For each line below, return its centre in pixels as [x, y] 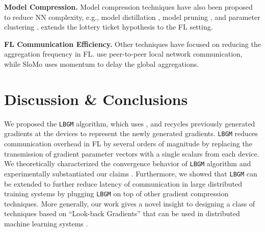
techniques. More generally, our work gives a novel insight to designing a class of [130, 203]
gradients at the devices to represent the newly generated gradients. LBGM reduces [131, 133]
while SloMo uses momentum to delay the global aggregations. [102, 63]
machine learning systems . [46, 223]
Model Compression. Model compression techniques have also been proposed [128, 7]
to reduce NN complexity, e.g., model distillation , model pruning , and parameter [132, 17]
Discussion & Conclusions [96, 99]
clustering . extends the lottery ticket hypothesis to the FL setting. [109, 27]
